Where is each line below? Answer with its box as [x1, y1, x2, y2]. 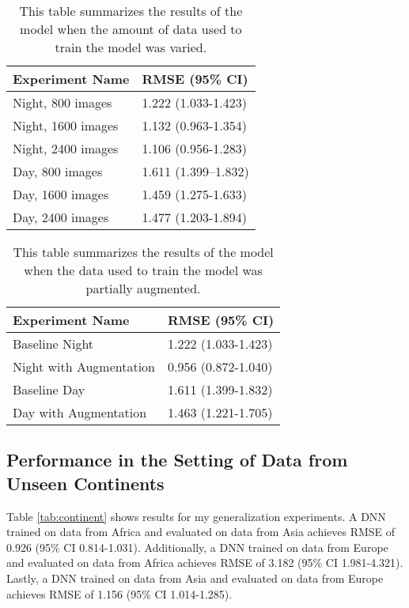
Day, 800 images [13, 162, 103, 180]
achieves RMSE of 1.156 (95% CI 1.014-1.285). [6, 585, 233, 602]
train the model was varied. [55, 38, 207, 56]
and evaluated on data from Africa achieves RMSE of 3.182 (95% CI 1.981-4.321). [6, 554, 403, 571]
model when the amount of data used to [20, 20, 242, 38]
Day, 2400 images [13, 208, 109, 226]
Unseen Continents [6, 470, 165, 495]
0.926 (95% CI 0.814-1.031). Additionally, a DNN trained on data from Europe [6, 538, 388, 555]
